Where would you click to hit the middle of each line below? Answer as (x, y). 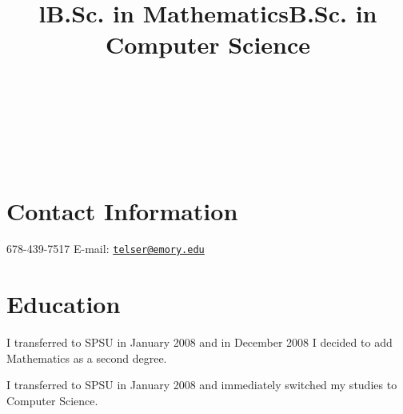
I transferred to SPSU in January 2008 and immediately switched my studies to (202, 385)
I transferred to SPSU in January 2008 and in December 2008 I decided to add (200, 342)
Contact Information (122, 210)
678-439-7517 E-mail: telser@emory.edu (106, 249)
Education (64, 304)
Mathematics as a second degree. (87, 358)
